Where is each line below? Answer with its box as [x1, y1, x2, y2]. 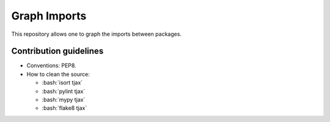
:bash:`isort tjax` [42, 79, 83, 86]
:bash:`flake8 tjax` [42, 104, 87, 112]
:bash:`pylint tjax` [42, 87, 86, 95]
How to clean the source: [26, 70, 90, 78]
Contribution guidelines [11, 46, 104, 56]
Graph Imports [11, 9, 87, 22]
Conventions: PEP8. [26, 62, 76, 69]
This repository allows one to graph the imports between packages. [11, 30, 182, 38]
